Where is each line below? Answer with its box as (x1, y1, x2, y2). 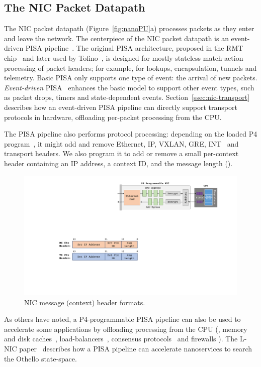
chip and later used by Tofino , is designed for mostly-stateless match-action (4, 52, 243, 63)
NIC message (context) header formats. (24, 297, 145, 307)
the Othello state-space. (4, 353, 77, 363)
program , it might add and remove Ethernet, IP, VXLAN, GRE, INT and (4, 138, 239, 149)
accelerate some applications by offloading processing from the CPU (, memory (4, 323, 247, 334)
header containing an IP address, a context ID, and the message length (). (4, 158, 233, 168)
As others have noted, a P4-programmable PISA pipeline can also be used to (4, 314, 241, 324)
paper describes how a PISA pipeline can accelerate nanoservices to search (19, 343, 252, 353)
